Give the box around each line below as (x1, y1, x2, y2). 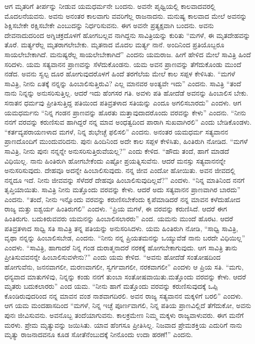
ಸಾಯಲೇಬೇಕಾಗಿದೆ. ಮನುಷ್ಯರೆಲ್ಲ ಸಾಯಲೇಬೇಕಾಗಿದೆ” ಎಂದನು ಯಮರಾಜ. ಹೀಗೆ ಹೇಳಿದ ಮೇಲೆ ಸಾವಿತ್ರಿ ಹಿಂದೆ (4, 49, 251, 59)
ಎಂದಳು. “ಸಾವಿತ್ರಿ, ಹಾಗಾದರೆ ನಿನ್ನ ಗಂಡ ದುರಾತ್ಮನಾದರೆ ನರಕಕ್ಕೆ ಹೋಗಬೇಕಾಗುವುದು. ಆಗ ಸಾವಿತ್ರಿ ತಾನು (4, 242, 237, 252)
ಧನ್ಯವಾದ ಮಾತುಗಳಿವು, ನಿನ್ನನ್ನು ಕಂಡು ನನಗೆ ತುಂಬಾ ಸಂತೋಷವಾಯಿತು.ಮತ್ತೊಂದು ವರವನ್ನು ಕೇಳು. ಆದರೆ (4, 271, 246, 281)
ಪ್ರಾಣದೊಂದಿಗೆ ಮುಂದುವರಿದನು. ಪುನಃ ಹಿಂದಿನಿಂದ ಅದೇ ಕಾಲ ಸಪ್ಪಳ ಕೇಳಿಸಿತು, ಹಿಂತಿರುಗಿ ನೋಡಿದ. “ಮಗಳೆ (4, 136, 248, 146)
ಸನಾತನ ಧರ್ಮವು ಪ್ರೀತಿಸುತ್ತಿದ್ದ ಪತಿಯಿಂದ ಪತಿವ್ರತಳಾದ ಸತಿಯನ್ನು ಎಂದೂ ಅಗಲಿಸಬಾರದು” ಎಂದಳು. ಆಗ (4, 97, 242, 107)
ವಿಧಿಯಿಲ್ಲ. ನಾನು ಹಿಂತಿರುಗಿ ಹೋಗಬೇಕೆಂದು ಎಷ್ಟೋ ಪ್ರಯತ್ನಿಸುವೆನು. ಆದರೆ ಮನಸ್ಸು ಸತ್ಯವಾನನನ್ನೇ (4, 155, 226, 166)
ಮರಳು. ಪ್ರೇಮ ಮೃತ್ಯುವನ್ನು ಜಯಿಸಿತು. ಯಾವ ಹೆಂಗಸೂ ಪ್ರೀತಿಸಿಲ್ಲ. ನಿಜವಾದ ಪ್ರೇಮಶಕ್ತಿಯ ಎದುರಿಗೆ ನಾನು (4, 319, 242, 330)
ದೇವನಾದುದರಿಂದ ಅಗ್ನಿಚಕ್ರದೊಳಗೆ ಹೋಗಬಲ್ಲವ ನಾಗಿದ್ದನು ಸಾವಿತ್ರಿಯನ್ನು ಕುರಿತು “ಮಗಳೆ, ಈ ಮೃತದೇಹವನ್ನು (4, 30, 251, 40)
